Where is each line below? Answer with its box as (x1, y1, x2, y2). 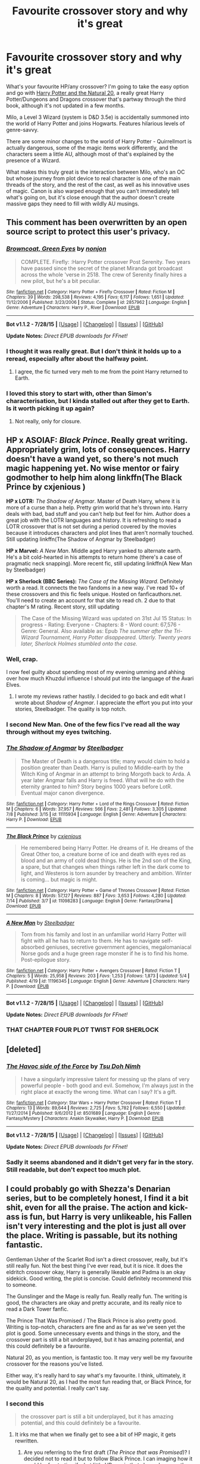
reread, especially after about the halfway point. (6, 354, 149, 362)
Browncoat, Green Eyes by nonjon (6, 245, 107, 253)
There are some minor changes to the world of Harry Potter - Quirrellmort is (6, 137, 192, 144)
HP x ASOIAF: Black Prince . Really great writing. (6, 435, 187, 445)
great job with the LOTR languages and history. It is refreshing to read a (6, 516, 182, 524)
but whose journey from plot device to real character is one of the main (6, 174, 181, 182)
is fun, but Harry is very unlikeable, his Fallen (21, 1212, 192, 1222)
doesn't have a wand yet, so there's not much (6, 454, 179, 464)
